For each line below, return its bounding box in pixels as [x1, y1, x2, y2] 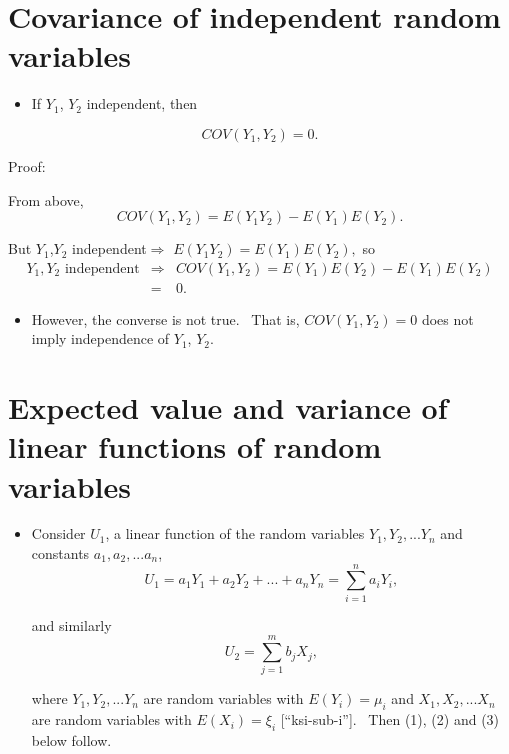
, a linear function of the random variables [105, 523, 365, 544]
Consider [31, 523, 86, 544]
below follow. [31, 730, 112, 751]
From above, [8, 189, 84, 210]
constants [31, 543, 90, 564]
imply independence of [31, 328, 170, 349]
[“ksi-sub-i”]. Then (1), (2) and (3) [280, 709, 500, 730]
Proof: [8, 155, 46, 176]
